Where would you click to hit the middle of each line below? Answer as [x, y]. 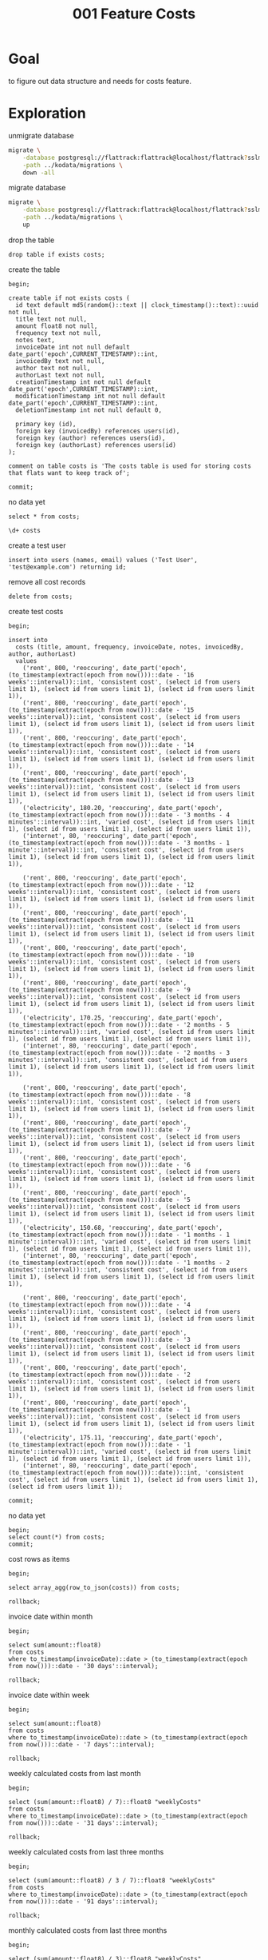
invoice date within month [51, 1616]
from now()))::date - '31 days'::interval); [83, 1823]
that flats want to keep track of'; [69, 473]
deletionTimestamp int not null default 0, [89, 410]
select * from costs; [44, 517]
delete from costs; [41, 597]
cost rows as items [39, 1559]
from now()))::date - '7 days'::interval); [82, 1744]
